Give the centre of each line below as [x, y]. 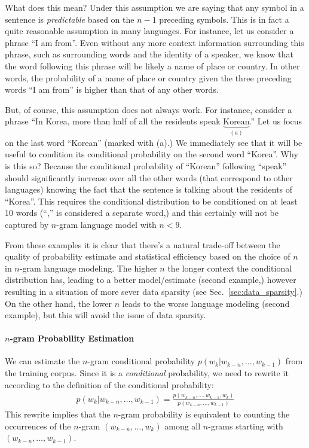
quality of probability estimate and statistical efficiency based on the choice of [148, 256]
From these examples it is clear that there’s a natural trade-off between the [143, 244]
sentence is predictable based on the [70, 19]
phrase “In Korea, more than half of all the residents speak [113, 121]
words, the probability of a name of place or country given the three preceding [148, 77]
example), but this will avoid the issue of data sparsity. [105, 315]
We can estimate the [42, 361]
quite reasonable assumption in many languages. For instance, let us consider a [149, 31]
